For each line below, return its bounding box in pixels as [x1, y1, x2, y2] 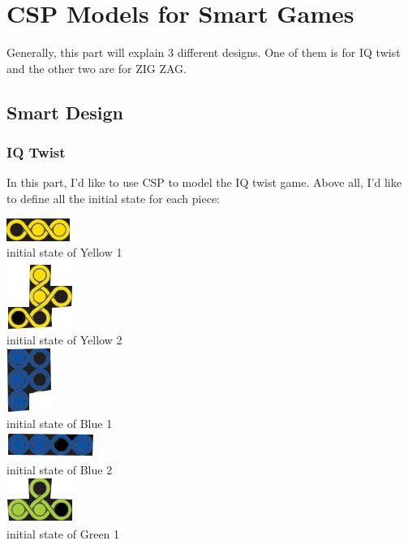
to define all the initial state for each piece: [6, 189, 220, 206]
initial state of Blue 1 [6, 415, 113, 432]
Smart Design [6, 99, 123, 124]
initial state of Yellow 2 [6, 331, 122, 348]
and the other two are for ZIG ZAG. [6, 59, 187, 76]
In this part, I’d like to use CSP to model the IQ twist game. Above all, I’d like [6, 174, 402, 191]
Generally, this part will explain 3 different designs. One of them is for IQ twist [6, 44, 401, 61]
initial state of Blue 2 [6, 461, 113, 478]
